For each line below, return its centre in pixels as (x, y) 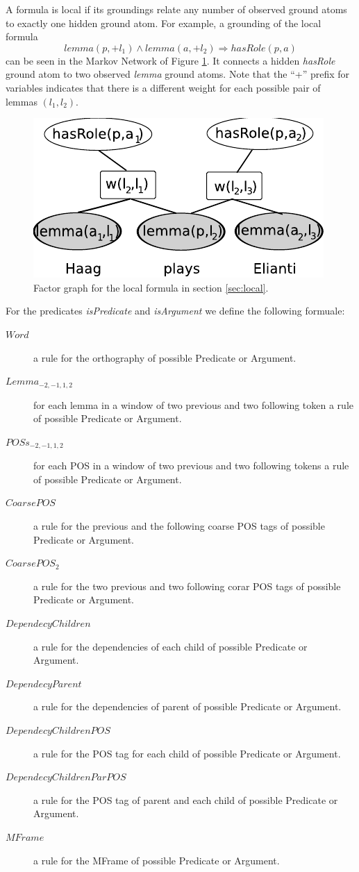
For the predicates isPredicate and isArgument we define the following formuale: (175, 311)
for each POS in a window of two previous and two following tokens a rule (191, 466)
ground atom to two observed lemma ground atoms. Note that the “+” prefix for (178, 74)
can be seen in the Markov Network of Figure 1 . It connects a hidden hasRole (170, 60)
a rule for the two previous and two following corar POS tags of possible (187, 586)
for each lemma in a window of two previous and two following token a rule (194, 404)
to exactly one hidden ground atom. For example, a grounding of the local (164, 23)
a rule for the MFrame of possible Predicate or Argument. (157, 860)
